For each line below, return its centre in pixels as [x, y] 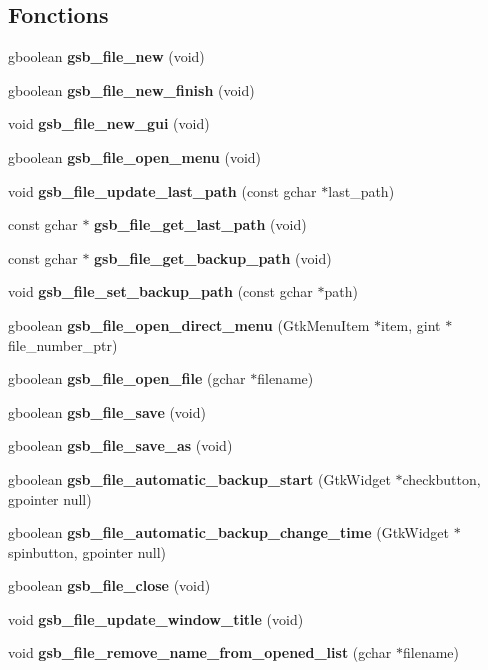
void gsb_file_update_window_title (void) [156, 618]
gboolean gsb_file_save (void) [107, 411]
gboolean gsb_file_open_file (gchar [127, 378]
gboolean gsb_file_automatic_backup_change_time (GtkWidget [229, 532]
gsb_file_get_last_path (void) [200, 224]
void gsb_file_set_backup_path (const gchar [160, 291]
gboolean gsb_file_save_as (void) [120, 445]
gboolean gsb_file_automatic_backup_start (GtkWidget [199, 478]
